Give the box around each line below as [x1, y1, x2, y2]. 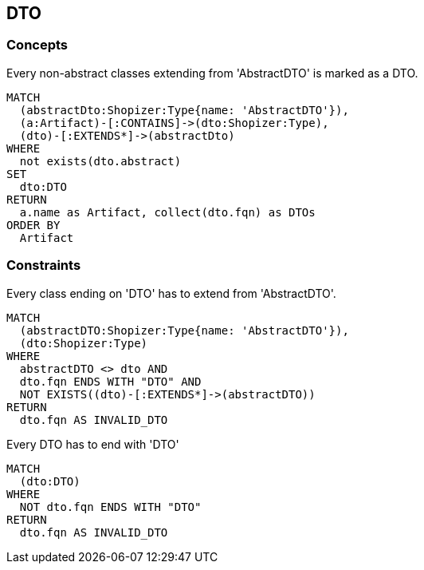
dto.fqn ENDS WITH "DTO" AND [19, 374, 202, 388]
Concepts [6, 37, 69, 53]
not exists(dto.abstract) [19, 154, 182, 168]
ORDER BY [6, 218, 61, 232]
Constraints [6, 257, 81, 274]
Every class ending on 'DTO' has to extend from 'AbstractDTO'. [6, 286, 336, 300]
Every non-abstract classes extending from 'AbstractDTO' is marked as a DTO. [6, 65, 418, 80]
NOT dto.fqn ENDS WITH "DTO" [19, 500, 202, 513]
